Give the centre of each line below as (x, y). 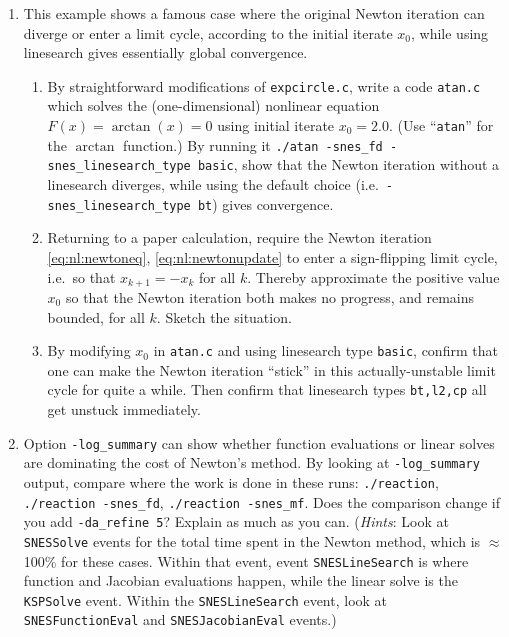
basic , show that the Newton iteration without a (348, 164)
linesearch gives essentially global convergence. (165, 52)
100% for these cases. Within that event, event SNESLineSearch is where (246, 560)
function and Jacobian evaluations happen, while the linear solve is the (240, 580)
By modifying (89, 350)
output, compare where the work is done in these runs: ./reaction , (231, 481)
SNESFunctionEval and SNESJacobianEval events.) (180, 619)
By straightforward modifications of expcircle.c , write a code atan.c (264, 85)
